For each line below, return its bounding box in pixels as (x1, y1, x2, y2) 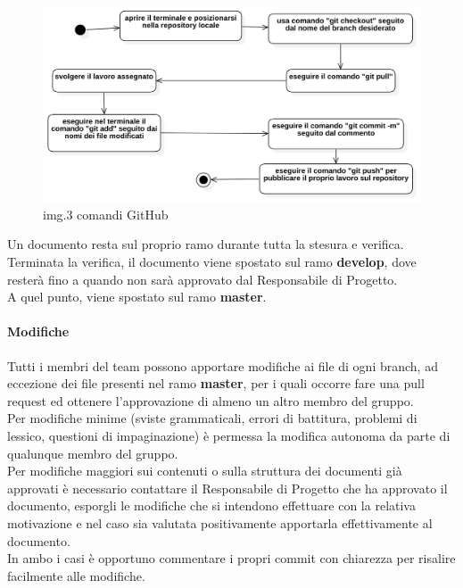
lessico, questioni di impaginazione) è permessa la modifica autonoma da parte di (7, 426, 451, 444)
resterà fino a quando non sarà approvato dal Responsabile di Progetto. (7, 269, 398, 288)
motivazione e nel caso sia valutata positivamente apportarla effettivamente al (7, 513, 433, 532)
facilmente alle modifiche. (7, 566, 145, 584)
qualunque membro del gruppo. (7, 443, 178, 462)
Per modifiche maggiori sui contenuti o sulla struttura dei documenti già (7, 461, 402, 480)
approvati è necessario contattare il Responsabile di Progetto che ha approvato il (7, 478, 448, 497)
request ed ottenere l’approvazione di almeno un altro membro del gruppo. (7, 391, 414, 410)
